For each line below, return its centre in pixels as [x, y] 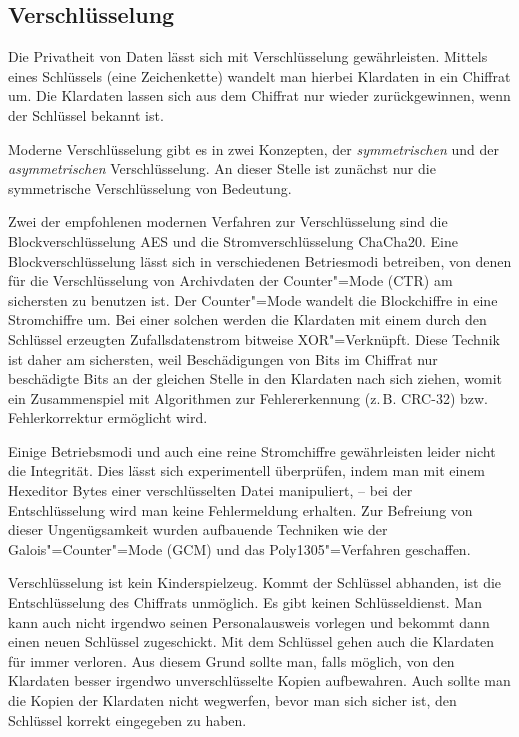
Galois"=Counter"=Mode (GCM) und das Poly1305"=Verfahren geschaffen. [239, 548]
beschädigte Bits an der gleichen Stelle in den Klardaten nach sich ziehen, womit [255, 378]
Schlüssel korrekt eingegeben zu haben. [127, 719]
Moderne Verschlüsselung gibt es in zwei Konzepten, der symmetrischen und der [253, 148]
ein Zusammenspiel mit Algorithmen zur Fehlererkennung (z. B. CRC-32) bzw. [248, 397]
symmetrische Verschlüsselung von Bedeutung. [150, 187]
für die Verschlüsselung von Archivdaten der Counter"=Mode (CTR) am [230, 280]
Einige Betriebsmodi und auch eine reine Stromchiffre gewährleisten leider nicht [252, 450]
